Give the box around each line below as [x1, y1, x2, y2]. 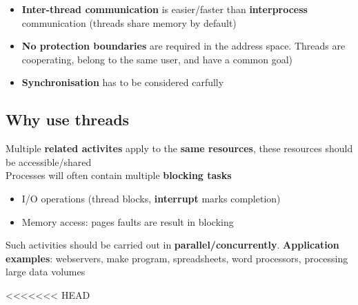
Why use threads [6, 109, 130, 130]
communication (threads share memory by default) [21, 15, 237, 30]
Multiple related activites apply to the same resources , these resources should [6, 141, 353, 156]
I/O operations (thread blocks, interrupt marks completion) [21, 191, 281, 205]
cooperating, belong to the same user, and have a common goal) [21, 52, 293, 66]
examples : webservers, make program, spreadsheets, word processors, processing [6, 251, 348, 265]
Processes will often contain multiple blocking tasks [6, 168, 232, 182]
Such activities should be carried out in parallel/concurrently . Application [6, 238, 339, 252]
